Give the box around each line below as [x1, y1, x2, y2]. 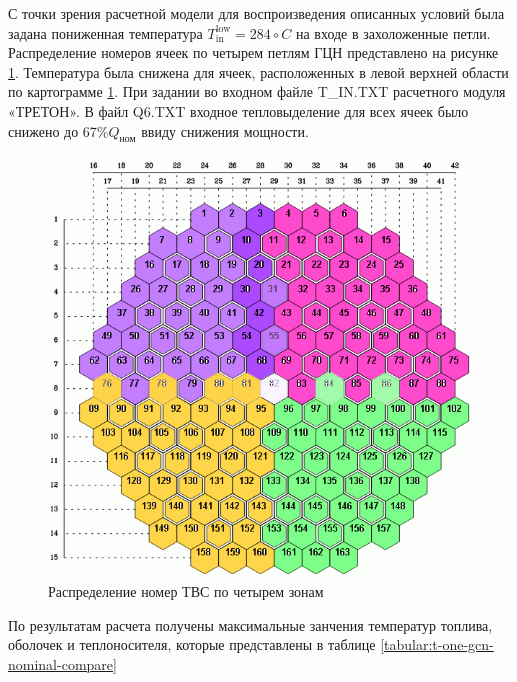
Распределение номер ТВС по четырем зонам [48, 581, 324, 602]
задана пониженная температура [8, 22, 203, 43]
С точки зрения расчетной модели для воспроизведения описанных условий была [8, 3, 505, 23]
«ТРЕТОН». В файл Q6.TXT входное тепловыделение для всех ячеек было [8, 100, 469, 121]
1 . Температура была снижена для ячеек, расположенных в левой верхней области [8, 61, 509, 82]
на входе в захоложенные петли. [295, 22, 491, 43]
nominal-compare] [8, 653, 117, 674]
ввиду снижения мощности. [141, 120, 309, 141]
